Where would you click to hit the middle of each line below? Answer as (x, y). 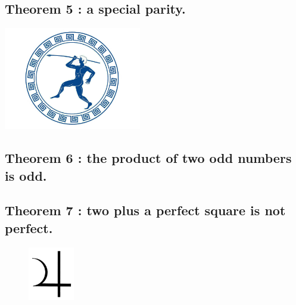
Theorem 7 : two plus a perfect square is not (145, 210)
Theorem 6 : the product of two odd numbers (148, 158)
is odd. (26, 175)
